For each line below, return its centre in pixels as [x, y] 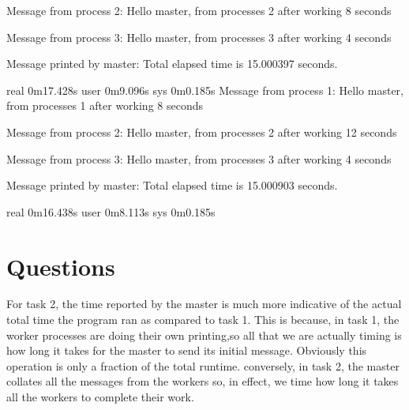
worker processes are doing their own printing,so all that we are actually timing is [204, 335]
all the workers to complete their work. [100, 397]
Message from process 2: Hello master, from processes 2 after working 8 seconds [199, 10]
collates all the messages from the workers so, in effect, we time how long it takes [203, 381]
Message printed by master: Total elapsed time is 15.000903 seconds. [172, 185]
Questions [61, 266]
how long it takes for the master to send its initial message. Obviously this [187, 350]
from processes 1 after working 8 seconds [105, 105]
